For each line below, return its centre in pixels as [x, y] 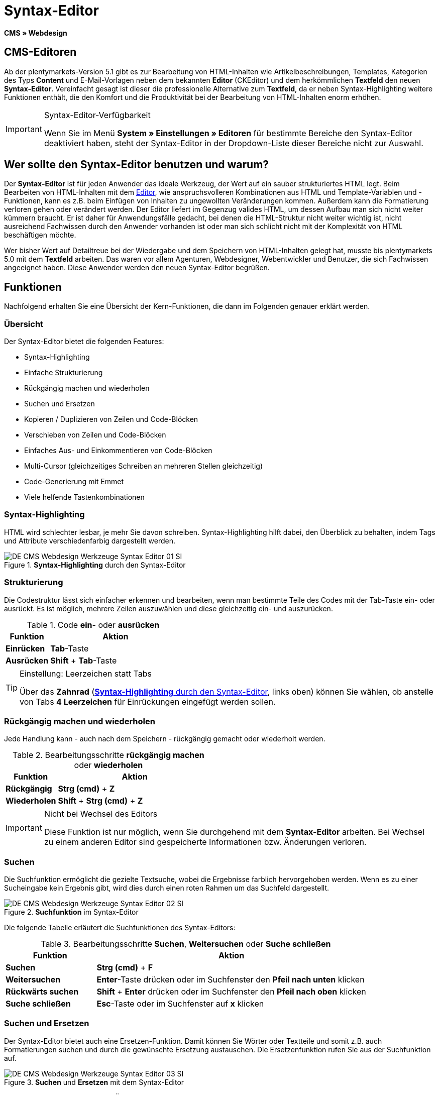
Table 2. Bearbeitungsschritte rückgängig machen [108, 755]
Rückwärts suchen [42, 992]
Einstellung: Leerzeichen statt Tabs [86, 673]
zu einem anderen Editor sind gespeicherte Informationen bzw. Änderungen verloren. [205, 842]
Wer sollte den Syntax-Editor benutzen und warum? [137, 165]
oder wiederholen [108, 765]
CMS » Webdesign [36, 33]
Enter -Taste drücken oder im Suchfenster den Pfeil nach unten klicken [231, 980]
